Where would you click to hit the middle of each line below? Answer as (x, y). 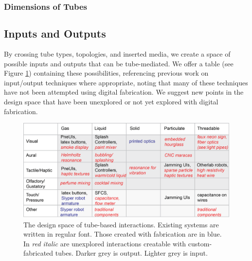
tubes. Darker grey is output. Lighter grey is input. (131, 253)
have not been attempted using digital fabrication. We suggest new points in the (124, 92)
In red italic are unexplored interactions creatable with (105, 243)
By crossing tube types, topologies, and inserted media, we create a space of (117, 54)
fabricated (38, 253)
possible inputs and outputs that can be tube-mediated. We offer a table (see (119, 63)
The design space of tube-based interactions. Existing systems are (121, 224)
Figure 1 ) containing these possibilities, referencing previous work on (106, 73)
